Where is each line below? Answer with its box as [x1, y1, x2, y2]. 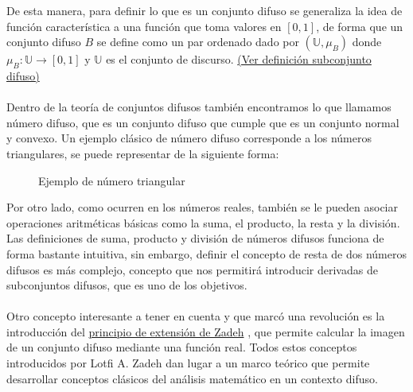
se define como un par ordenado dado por [96, 33, 299, 50]
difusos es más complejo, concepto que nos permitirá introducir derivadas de [6, 261, 378, 278]
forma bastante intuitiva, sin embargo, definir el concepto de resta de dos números [6, 245, 407, 262]
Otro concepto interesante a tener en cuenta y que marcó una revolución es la [6, 308, 385, 324]
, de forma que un [316, 17, 403, 34]
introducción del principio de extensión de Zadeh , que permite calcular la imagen [6, 323, 405, 340]
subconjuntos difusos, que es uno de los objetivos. [6, 277, 247, 293]
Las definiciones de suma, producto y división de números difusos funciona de [6, 230, 384, 246]
